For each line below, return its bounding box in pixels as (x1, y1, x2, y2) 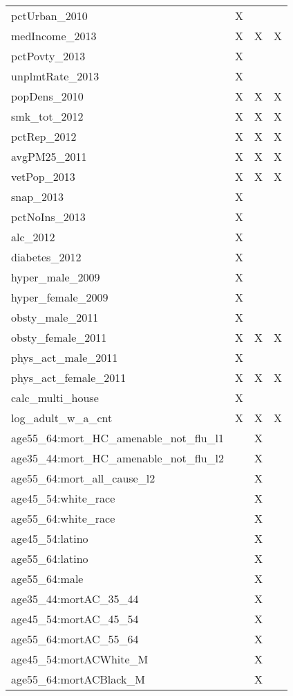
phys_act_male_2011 (11, 349, 118, 365)
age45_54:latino (11, 530, 88, 546)
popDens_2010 (11, 88, 84, 104)
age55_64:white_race (11, 510, 115, 526)
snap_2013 (11, 189, 64, 205)
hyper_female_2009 (11, 289, 108, 305)
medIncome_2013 (11, 28, 97, 44)
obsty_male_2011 (11, 309, 99, 325)
